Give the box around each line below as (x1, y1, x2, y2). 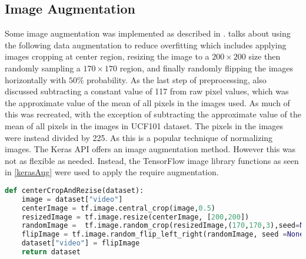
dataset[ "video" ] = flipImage (21, 239, 140, 248)
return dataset (21, 248, 81, 257)
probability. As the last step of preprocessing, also (87, 73, 267, 86)
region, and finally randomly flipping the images (119, 61, 293, 74)
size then (248, 50, 281, 63)
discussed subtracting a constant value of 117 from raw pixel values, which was (5, 85, 289, 97)
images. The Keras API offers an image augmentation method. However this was (5, 143, 296, 155)
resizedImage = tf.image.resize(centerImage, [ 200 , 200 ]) (21, 212, 250, 221)
